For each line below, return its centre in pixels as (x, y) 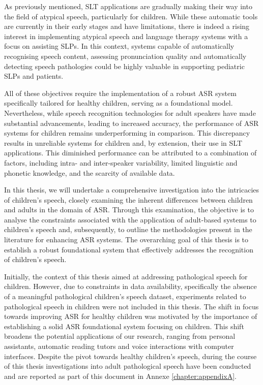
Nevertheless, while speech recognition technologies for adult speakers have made (130, 113)
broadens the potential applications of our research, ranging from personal (120, 336)
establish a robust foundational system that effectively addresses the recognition (129, 249)
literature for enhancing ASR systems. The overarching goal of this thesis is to (126, 239)
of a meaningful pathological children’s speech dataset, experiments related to (125, 296)
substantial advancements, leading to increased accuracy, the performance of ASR (131, 123)
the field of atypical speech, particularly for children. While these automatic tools (131, 16)
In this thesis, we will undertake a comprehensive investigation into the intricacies (132, 190)
